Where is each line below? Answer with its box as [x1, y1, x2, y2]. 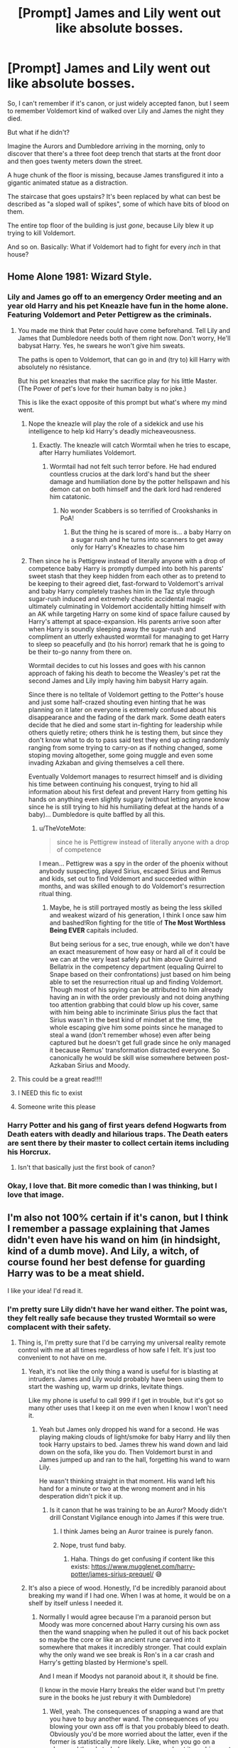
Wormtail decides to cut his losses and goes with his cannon [28, 661, 206, 669]
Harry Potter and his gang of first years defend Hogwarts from [7, 1120, 227, 1130]
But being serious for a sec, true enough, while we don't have [49, 940, 229, 948]
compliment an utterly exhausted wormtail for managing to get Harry [28, 632, 229, 641]
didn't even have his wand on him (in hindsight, [7, 1234, 221, 1246]
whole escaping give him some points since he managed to [49, 1023, 224, 1032]
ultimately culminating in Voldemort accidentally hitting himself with [28, 602, 226, 610]
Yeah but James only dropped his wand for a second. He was [38, 1424, 220, 1434]
